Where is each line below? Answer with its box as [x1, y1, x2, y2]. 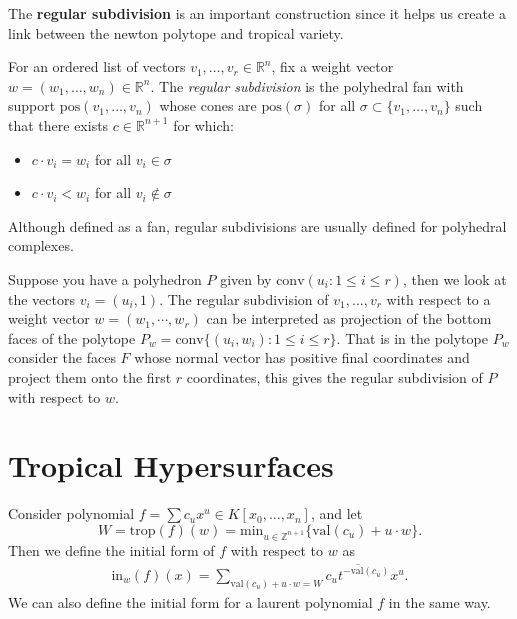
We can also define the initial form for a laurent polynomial [8, 591, 373, 612]
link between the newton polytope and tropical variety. [8, 22, 344, 43]
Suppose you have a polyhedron [8, 268, 202, 289]
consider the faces [8, 347, 116, 368]
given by [220, 268, 272, 289]
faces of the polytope [8, 327, 136, 348]
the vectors [8, 288, 75, 309]
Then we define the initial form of [8, 539, 215, 560]
